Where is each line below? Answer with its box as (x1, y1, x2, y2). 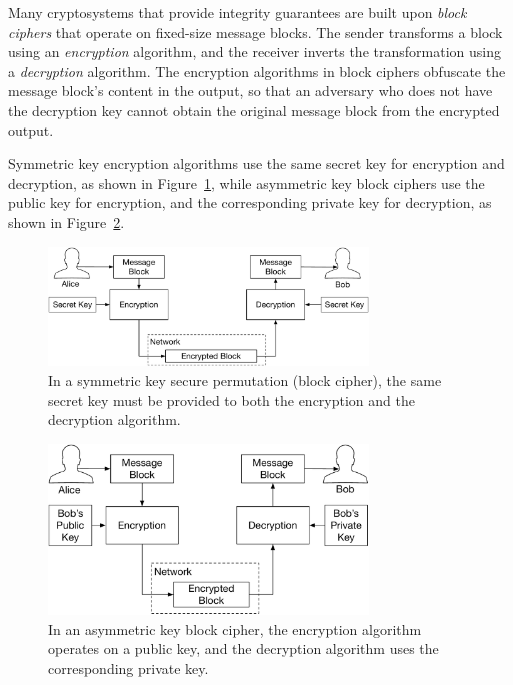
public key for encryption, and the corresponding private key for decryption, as (8, 192, 492, 213)
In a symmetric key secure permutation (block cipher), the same (48, 369, 442, 390)
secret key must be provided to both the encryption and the (48, 389, 415, 410)
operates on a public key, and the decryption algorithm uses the (48, 638, 439, 659)
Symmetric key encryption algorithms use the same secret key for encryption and (8, 153, 505, 174)
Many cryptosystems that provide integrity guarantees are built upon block (8, 2, 467, 22)
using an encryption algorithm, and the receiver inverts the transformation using (8, 41, 501, 62)
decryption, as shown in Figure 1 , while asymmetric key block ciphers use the (8, 172, 485, 193)
